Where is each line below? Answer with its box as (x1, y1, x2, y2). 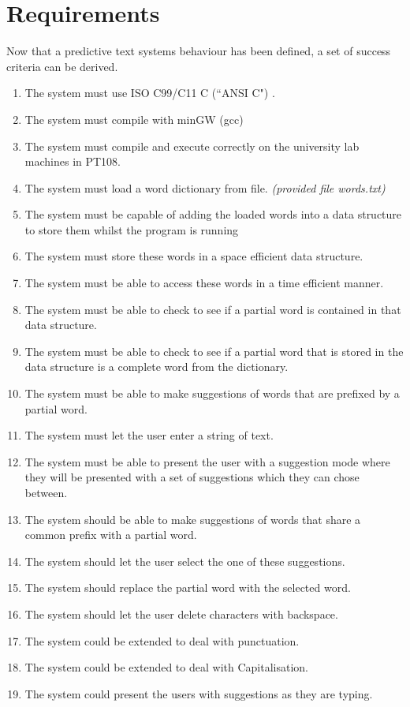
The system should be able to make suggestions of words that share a (24, 511, 361, 527)
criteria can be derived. (6, 58, 118, 74)
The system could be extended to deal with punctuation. (24, 632, 300, 649)
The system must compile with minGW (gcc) (24, 110, 244, 127)
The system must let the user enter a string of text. (24, 427, 274, 443)
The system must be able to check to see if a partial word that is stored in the (24, 342, 404, 359)
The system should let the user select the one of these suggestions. (24, 552, 345, 569)
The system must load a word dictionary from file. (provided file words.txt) (24, 179, 386, 196)
